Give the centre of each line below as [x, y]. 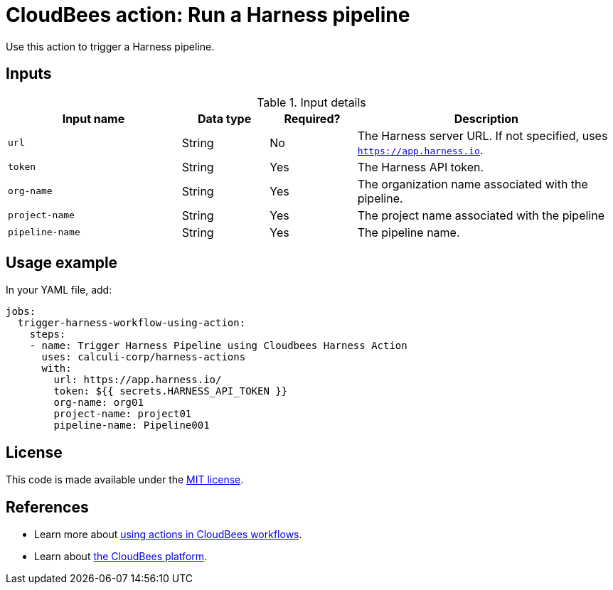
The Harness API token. [421, 167]
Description [486, 118]
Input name [94, 118]
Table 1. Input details [311, 102]
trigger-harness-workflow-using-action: [132, 323]
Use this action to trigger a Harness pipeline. [110, 46]
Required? [312, 118]
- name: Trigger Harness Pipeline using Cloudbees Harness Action [218, 346]
